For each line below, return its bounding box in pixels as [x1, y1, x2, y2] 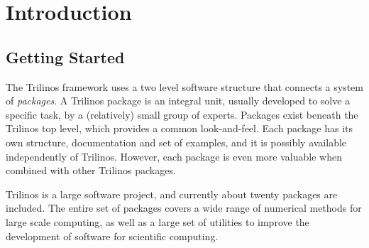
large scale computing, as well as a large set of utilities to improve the [6, 214, 309, 229]
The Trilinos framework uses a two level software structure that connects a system [6, 79, 363, 94]
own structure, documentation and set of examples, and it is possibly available [6, 134, 347, 149]
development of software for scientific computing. [6, 228, 219, 243]
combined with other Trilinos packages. [6, 163, 176, 178]
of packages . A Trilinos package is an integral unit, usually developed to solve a [6, 93, 351, 108]
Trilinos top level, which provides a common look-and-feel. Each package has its [6, 121, 353, 136]
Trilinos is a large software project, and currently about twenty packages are [6, 186, 338, 201]
